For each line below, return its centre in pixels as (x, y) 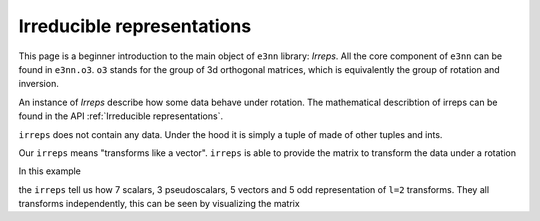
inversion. (38, 84)
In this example (50, 171)
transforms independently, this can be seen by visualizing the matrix (159, 204)
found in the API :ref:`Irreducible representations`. (121, 116)
